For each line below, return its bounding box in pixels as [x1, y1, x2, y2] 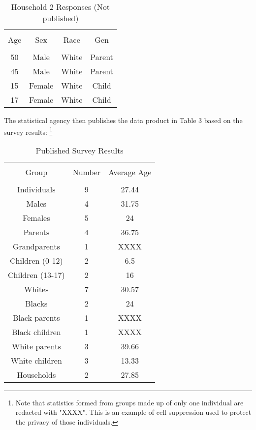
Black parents [13, 311, 60, 323]
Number [72, 166, 101, 178]
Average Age [108, 166, 152, 178]
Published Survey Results [35, 144, 124, 156]
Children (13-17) [8, 269, 65, 280]
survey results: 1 [4, 125, 53, 137]
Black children [11, 326, 61, 338]
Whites [24, 283, 49, 295]
